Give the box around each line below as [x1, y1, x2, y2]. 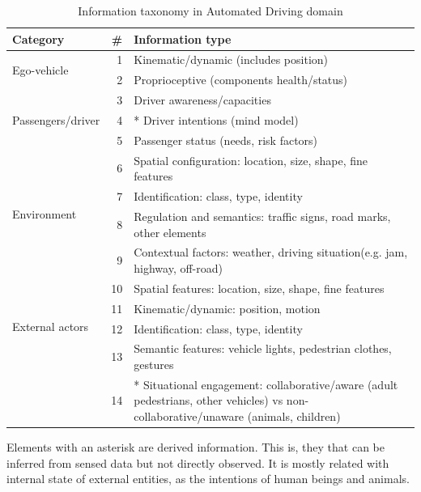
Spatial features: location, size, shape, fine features [134, 279, 385, 296]
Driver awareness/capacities [134, 91, 271, 108]
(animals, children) [247, 407, 341, 424]
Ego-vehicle [12, 61, 69, 78]
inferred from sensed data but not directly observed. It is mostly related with [6, 454, 389, 471]
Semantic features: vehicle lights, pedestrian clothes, [134, 340, 392, 357]
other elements [134, 223, 206, 240]
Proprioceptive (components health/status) [134, 71, 348, 88]
